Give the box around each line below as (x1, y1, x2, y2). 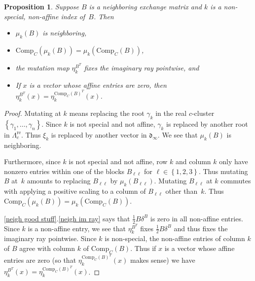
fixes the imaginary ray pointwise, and (84, 62, 199, 72)
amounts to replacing (27, 176, 91, 186)
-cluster (191, 108, 215, 118)
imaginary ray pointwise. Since (4, 233, 97, 244)
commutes (220, 176, 251, 186)
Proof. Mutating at (4, 108, 61, 118)
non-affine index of (28, 11, 85, 21)
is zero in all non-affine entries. (150, 213, 243, 223)
